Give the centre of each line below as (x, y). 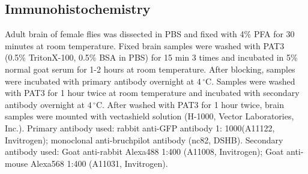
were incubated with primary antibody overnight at (100, 81)
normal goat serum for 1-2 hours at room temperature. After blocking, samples (150, 69)
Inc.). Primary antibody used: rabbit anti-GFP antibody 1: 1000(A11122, (140, 127)
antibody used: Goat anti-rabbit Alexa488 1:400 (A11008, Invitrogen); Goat (144, 151)
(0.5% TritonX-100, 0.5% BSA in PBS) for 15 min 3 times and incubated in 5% (151, 57)
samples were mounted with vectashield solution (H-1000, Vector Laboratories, (149, 116)
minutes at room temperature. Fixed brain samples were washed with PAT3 (145, 45)
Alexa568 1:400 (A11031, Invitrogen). (99, 163)
